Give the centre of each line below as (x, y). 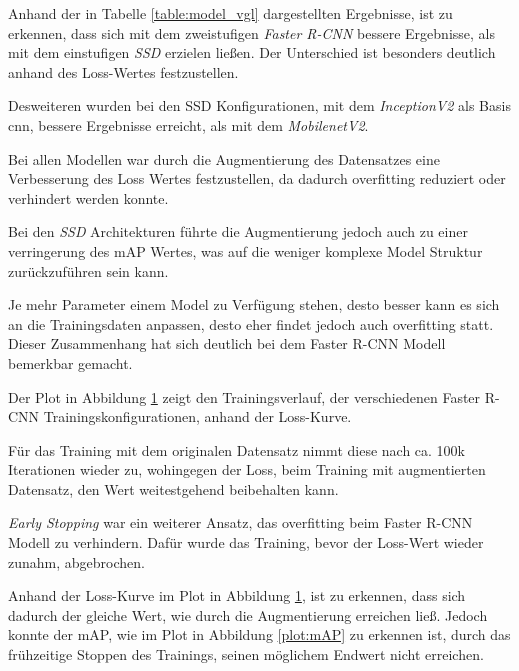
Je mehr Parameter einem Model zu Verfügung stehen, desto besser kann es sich (254, 304)
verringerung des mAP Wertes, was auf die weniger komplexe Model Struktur (245, 250)
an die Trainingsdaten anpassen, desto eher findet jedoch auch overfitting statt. (251, 323)
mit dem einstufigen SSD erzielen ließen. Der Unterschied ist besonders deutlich (252, 52)
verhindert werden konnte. (88, 197)
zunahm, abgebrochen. (76, 561)
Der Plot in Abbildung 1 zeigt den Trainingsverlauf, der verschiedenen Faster (244, 396)
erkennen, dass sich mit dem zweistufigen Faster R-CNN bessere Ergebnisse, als (251, 32)
